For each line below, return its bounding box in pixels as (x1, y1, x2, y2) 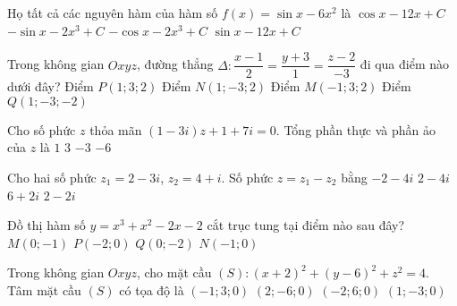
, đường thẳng (136, 55, 214, 73)
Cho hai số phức (7, 168, 97, 187)
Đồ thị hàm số (7, 216, 86, 234)
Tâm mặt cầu (7, 281, 81, 299)
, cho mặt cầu (136, 263, 212, 282)
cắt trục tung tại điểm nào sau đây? (207, 216, 405, 234)
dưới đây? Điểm (7, 77, 94, 96)
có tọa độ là (119, 281, 184, 299)
